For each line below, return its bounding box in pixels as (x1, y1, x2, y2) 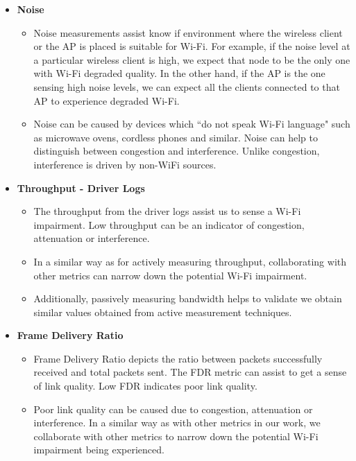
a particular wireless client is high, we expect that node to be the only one (33, 52, 350, 67)
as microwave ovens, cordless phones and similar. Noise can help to (33, 130, 318, 144)
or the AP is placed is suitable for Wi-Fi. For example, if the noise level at (33, 39, 350, 53)
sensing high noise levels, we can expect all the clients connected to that (33, 79, 340, 94)
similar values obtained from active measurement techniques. (33, 304, 292, 319)
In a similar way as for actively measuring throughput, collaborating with (33, 254, 346, 268)
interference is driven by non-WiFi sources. (33, 157, 217, 171)
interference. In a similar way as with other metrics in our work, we (33, 415, 321, 430)
